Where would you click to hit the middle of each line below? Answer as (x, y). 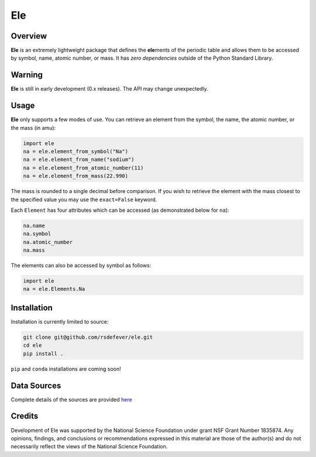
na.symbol (37, 234)
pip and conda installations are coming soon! (66, 369)
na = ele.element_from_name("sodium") (79, 160)
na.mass (34, 250)
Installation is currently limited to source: (60, 321)
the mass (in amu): (33, 128)
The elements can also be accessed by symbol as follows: (81, 266)
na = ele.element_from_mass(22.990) (76, 176)
